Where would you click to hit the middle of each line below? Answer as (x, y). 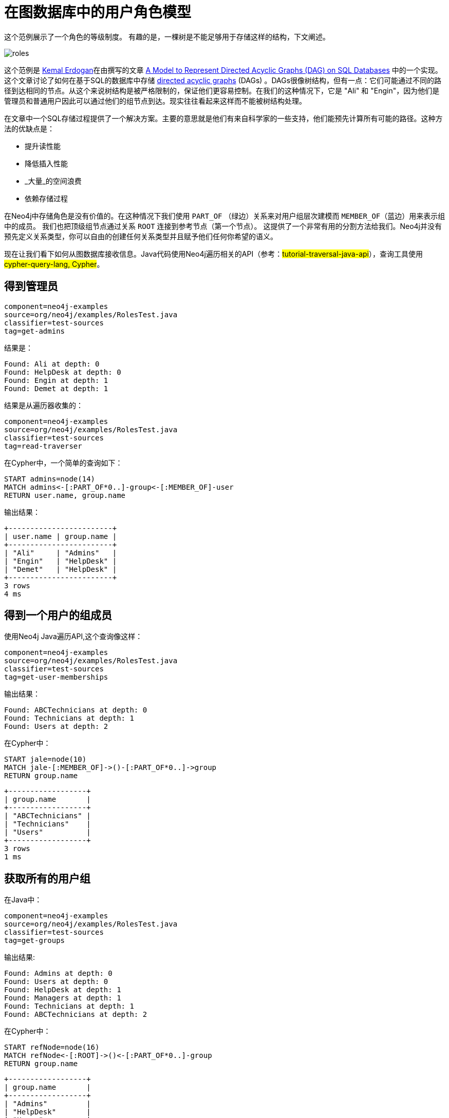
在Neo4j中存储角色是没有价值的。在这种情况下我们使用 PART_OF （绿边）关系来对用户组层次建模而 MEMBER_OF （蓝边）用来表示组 (225, 216)
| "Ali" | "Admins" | (61, 553)
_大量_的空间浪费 (53, 181)
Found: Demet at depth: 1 (56, 388)
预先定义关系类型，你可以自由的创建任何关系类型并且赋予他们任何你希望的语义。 (141, 236)
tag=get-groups (35, 941)
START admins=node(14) (50, 479)
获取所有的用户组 (47, 878)
